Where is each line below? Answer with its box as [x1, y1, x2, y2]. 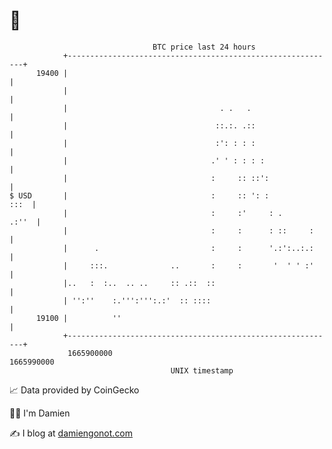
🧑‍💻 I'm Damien [9, 407, 71, 419]
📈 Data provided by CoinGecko [9, 384, 140, 396]
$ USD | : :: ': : [9, 190, 270, 201]
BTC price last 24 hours [152, 42, 256, 52]
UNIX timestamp [170, 365, 234, 376]
